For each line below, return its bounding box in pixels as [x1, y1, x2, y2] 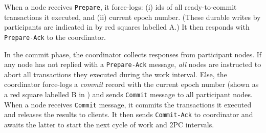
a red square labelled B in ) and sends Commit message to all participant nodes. [4, 88, 253, 99]
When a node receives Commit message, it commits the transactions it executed [4, 99, 252, 109]
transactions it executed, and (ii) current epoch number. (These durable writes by [4, 11, 261, 22]
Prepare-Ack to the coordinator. [4, 31, 106, 42]
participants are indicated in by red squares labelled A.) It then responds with [4, 21, 250, 32]
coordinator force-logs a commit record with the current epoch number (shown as [4, 79, 259, 90]
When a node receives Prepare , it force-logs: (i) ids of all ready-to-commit [4, 2, 237, 12]
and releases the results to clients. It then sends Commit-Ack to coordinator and [4, 109, 253, 120]
